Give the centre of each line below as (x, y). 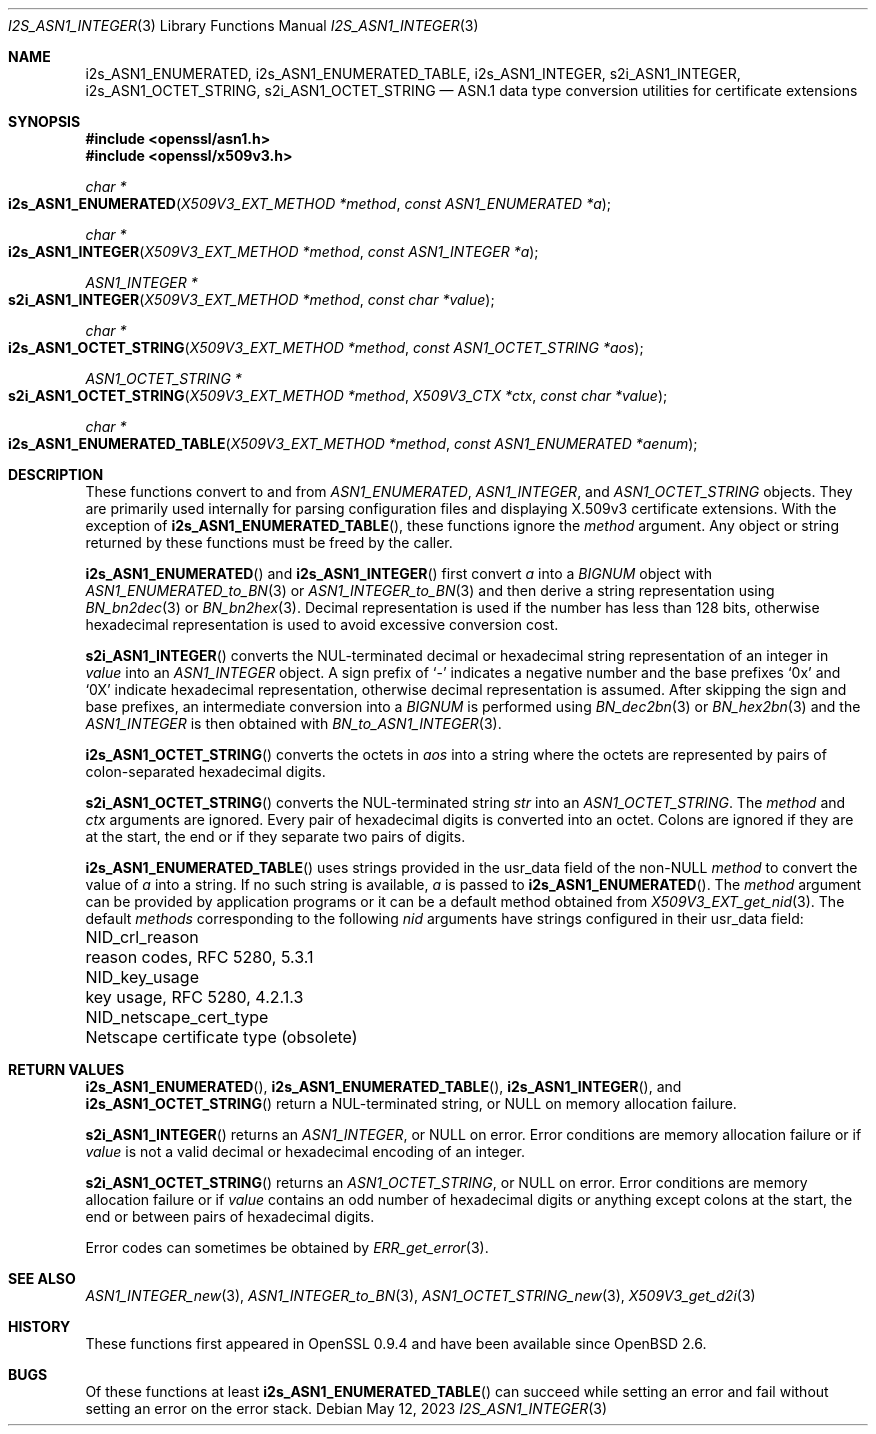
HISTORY (39, 1326)
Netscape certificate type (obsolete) (221, 1037)
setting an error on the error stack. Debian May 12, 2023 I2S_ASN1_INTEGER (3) (346, 1408)
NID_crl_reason (142, 937)
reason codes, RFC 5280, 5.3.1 (199, 957)
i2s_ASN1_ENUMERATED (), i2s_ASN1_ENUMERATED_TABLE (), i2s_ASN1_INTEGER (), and (383, 1086)
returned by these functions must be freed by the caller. (269, 542)
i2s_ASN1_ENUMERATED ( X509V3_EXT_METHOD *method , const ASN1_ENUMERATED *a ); (310, 203)
